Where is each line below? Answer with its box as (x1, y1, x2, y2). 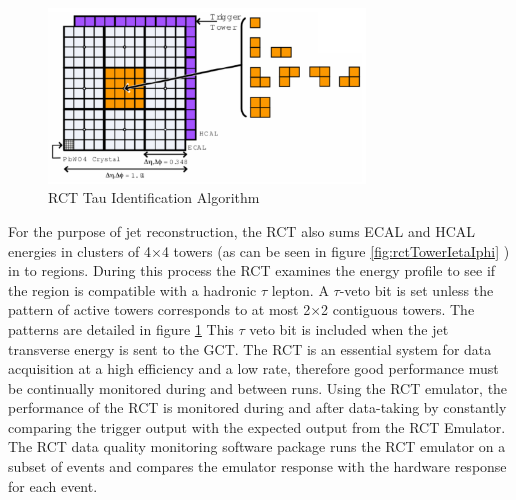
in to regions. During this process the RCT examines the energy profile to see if (8, 260, 496, 281)
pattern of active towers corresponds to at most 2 (8, 299, 311, 320)
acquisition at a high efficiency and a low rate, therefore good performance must (8, 358, 499, 379)
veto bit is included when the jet (249, 318, 449, 339)
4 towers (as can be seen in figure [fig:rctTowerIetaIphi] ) (161, 240, 510, 261)
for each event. (8, 475, 98, 496)
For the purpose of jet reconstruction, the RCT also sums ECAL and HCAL (8, 220, 475, 241)
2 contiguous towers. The (321, 299, 475, 320)
